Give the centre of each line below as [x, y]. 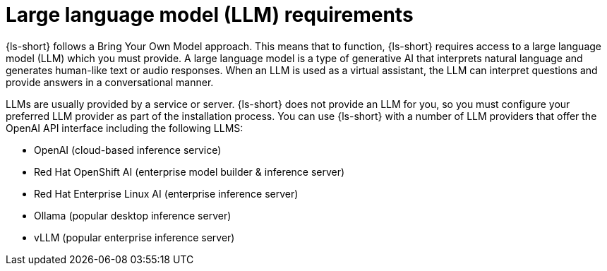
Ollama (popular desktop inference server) [133, 215]
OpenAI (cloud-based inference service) [128, 150]
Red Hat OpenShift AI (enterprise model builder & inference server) [190, 171]
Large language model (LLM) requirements [210, 15]
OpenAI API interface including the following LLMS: [125, 128]
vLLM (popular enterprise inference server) [134, 237]
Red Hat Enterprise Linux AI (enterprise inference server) [166, 193]
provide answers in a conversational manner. [110, 82]
